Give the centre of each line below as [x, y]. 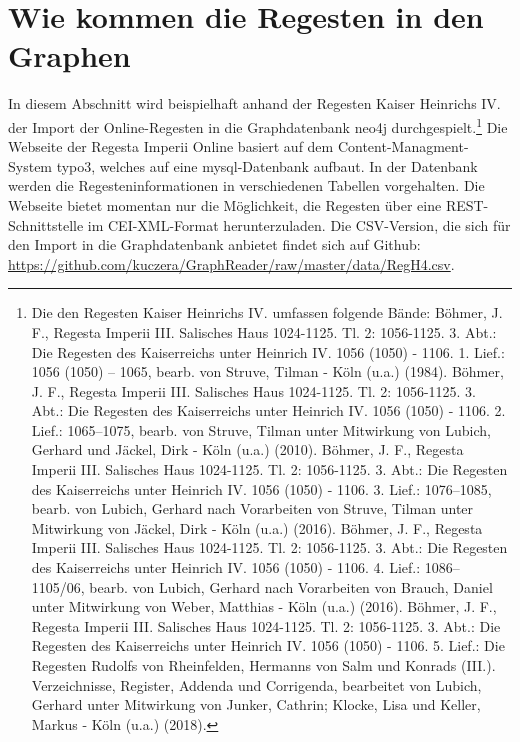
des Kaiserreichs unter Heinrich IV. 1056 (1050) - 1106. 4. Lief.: [226, 567]
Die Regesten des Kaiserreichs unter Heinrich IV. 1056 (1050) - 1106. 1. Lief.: [268, 351]
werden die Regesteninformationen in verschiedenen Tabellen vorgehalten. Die [246, 185]
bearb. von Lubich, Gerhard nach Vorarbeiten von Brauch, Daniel [291, 586]
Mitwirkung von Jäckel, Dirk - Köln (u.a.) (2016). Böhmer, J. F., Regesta [257, 527]
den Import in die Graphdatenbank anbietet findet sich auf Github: [214, 244]
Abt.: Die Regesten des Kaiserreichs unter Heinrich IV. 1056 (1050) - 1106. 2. [268, 410]
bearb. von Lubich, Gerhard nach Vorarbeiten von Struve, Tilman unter [252, 508]
